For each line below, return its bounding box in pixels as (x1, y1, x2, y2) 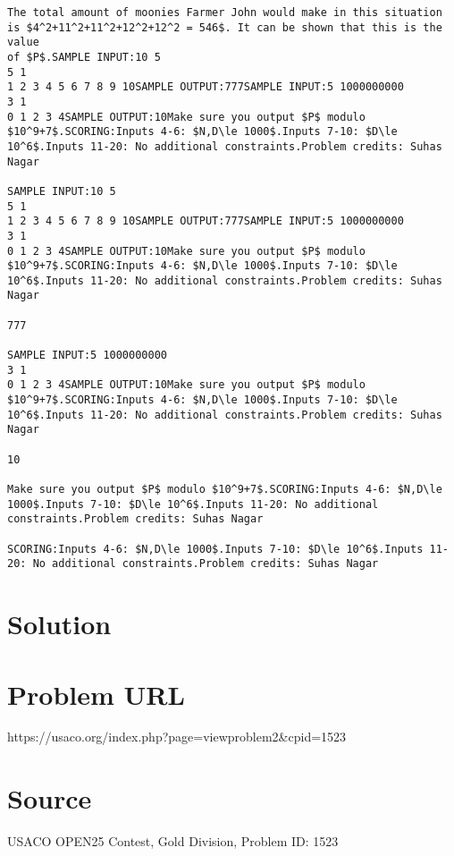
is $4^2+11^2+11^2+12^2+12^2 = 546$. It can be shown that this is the (7, 21, 442, 34)
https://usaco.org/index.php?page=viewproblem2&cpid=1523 (7, 727, 347, 746)
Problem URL (7, 675, 185, 712)
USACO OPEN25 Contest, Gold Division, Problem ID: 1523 (7, 832, 339, 851)
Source (7, 780, 92, 817)
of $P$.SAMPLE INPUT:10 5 (7, 50, 161, 64)
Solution (7, 606, 112, 642)
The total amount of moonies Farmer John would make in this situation (7, 6, 442, 19)
